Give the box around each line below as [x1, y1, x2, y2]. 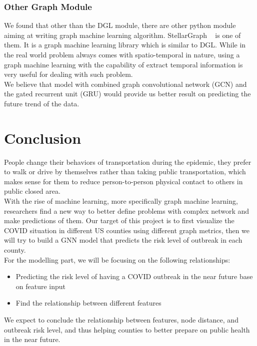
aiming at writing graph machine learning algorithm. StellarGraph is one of [4, 29, 241, 40]
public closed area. [4, 186, 60, 196]
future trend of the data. [4, 98, 79, 108]
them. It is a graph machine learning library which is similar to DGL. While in [4, 39, 246, 50]
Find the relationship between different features [15, 298, 161, 308]
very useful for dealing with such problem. [4, 69, 133, 79]
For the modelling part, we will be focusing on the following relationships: [4, 254, 230, 265]
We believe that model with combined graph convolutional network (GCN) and [4, 78, 247, 89]
